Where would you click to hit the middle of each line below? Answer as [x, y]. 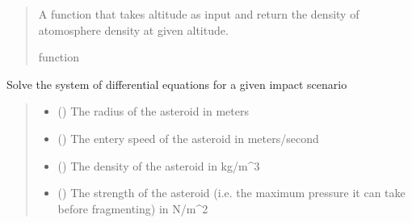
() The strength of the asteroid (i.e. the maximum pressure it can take [231, 193]
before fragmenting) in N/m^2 [133, 208]
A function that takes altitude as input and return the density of [199, 14]
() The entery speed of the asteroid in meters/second [188, 138]
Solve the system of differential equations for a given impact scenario [177, 84]
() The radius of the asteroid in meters [153, 111]
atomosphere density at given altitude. [133, 29]
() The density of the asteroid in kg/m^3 [159, 165]
